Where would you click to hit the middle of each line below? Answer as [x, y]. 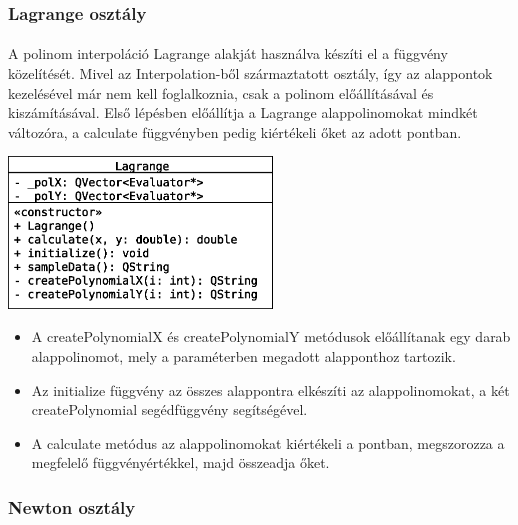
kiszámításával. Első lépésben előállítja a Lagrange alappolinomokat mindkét [243, 112]
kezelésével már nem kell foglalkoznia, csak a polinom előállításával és [221, 92]
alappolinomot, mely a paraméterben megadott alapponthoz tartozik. [243, 355]
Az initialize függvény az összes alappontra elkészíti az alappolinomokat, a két [270, 389]
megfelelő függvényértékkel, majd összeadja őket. [180, 462]
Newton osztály [72, 506]
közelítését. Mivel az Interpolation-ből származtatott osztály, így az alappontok [250, 73]
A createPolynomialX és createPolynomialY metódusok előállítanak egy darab [271, 336]
